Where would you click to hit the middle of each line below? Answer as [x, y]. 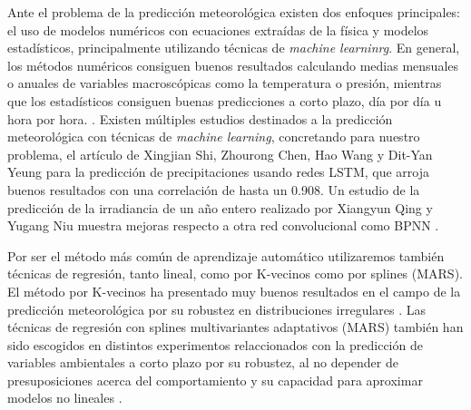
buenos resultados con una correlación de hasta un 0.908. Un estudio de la [214, 189]
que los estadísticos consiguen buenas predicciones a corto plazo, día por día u [225, 100]
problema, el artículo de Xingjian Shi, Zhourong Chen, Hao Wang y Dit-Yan [220, 154]
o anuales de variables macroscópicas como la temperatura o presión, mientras [225, 83]
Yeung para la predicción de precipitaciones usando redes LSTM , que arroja [219, 172]
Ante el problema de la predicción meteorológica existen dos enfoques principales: [234, 12]
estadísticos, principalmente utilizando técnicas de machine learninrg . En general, [234, 48]
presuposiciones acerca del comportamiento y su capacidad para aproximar [215, 380]
